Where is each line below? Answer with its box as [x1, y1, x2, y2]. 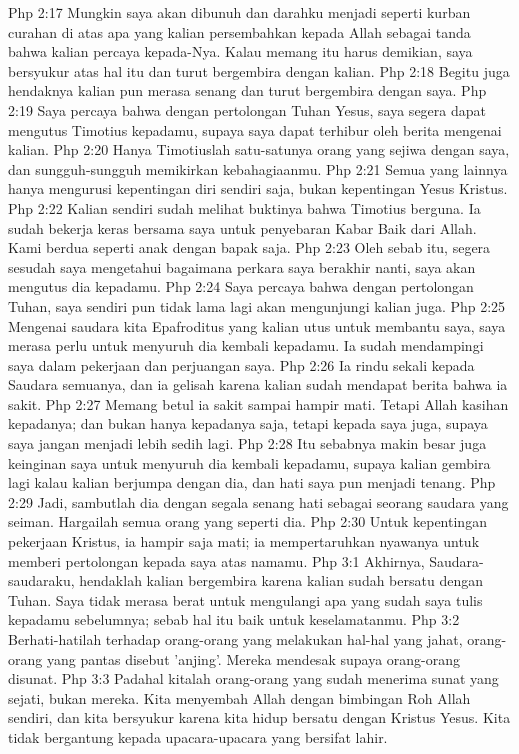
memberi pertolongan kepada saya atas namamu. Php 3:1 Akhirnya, [8, 550, 425, 571]
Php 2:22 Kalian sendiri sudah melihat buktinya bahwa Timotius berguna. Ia [8, 197, 481, 218]
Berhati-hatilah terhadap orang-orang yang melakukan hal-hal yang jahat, [8, 629, 463, 649]
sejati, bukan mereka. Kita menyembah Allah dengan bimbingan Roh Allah [8, 687, 471, 708]
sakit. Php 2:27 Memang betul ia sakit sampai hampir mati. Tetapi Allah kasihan [8, 393, 509, 414]
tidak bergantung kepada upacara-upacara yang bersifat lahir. [8, 726, 388, 747]
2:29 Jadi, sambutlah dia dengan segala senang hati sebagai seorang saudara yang [8, 491, 509, 512]
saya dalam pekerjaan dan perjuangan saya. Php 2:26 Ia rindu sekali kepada [8, 354, 475, 375]
